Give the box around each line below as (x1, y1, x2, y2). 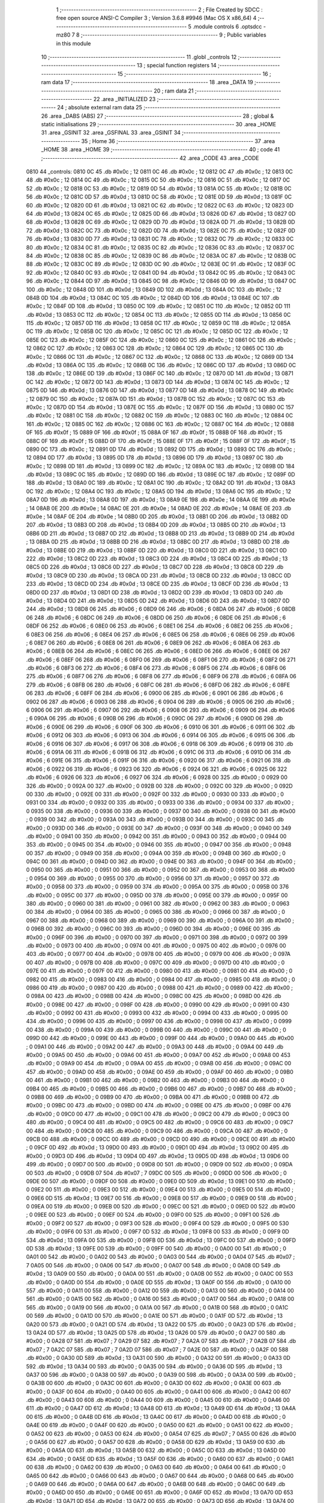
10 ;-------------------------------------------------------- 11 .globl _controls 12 (41, 53, 237, 60)
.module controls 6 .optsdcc (192, 23, 262, 30)
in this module (56, 40, 91, 47)
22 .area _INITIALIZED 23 (93, 95, 156, 102)
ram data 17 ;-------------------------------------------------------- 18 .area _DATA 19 (41, 79, 253, 86)
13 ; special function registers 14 (137, 62, 217, 69)
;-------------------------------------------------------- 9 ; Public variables (80, 31, 266, 38)
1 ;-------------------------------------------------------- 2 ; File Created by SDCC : (56, 6, 263, 13)
